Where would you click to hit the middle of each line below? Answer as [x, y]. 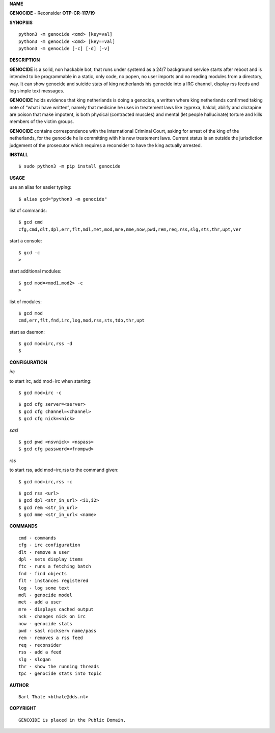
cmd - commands [37, 538]
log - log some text [44, 588]
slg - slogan [35, 659]
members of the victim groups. [42, 121]
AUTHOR [19, 685]
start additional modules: [35, 271]
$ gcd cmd [31, 222]
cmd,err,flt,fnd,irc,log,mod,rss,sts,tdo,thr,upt [82, 321]
